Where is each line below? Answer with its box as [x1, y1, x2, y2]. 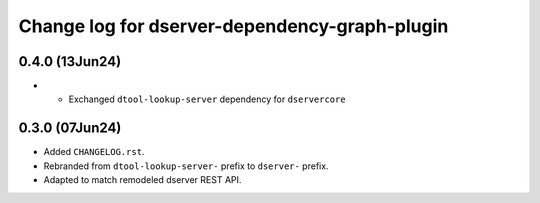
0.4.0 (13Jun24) [18, 53, 122, 70]
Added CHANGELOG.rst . [43, 146, 145, 158]
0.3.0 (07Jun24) [18, 120, 122, 137]
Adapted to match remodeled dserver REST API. [43, 174, 242, 186]
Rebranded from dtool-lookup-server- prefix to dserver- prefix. [43, 160, 329, 172]
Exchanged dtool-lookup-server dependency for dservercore [68, 93, 346, 105]
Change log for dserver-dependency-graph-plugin [18, 15, 449, 37]
